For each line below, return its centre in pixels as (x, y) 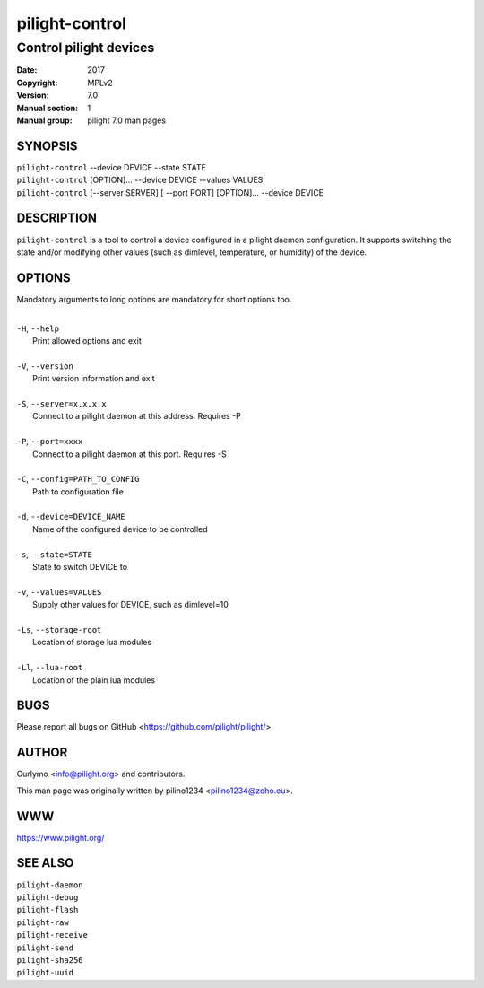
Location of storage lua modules (92, 643)
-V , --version (45, 366)
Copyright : (37, 83)
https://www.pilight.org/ (60, 837)
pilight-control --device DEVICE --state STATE (111, 167)
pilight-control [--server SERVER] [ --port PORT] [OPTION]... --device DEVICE (170, 192)
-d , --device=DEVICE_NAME (71, 517)
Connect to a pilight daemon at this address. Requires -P (137, 416)
